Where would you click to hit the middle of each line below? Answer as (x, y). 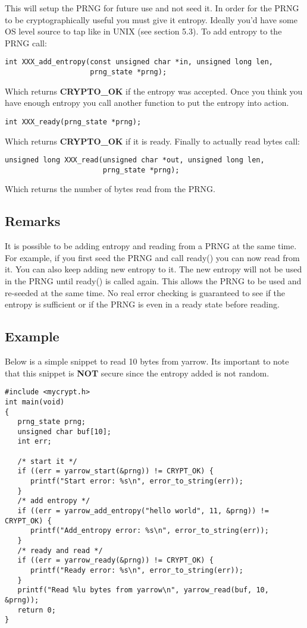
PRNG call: (26, 43)
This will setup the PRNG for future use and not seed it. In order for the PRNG (152, 8)
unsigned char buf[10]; (64, 431)
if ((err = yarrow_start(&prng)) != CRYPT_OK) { (115, 471)
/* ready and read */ (60, 550)
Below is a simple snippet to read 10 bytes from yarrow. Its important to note (147, 361)
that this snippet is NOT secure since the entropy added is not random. (137, 373)
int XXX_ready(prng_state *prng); (73, 122)
